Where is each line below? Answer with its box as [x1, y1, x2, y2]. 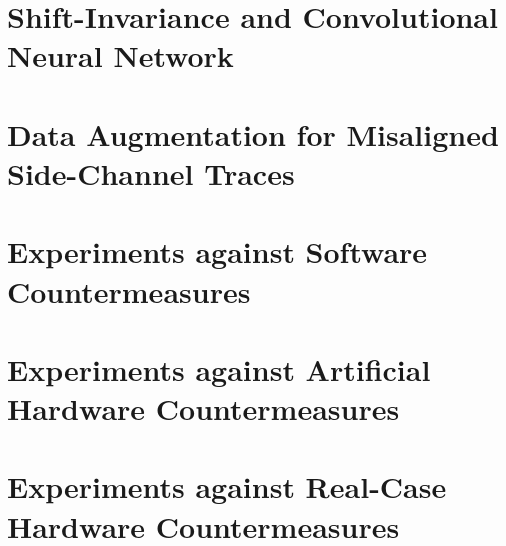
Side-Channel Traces [7, 152, 295, 193]
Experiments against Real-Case [7, 466, 447, 507]
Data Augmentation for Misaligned [7, 113, 499, 154]
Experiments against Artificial [7, 348, 431, 389]
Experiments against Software [7, 231, 428, 272]
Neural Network [7, 35, 234, 76]
